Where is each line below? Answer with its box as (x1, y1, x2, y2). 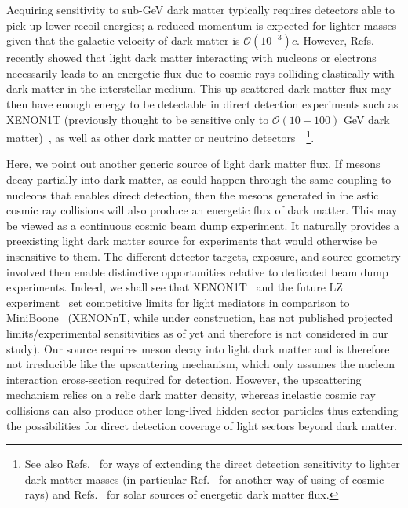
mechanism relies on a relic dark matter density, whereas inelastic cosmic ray (6, 386, 376, 403)
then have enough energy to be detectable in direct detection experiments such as (6, 95, 399, 111)
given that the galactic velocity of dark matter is (6, 32, 240, 49)
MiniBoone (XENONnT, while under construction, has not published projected (6, 309, 393, 326)
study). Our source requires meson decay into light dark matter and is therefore (6, 340, 390, 356)
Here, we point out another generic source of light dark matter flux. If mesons (6, 155, 381, 172)
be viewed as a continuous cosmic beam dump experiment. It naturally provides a (6, 217, 399, 233)
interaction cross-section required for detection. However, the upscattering (6, 371, 362, 387)
